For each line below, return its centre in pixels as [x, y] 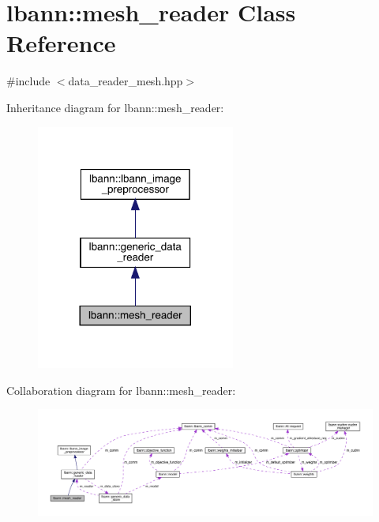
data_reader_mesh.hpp [126, 81]
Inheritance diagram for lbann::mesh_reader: [115, 107]
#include [28, 81]
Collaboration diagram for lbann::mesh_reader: [121, 390]
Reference [61, 43]
